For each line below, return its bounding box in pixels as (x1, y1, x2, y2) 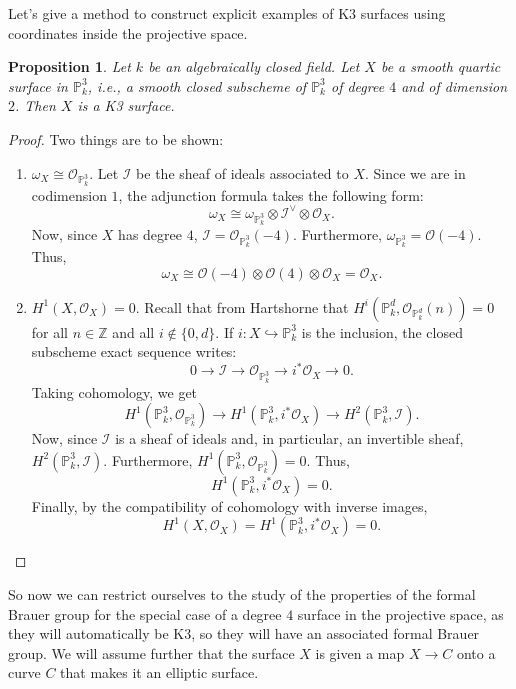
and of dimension (401, 75, 508, 96)
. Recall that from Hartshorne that (135, 296, 349, 317)
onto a (456, 642, 496, 663)
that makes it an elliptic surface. (60, 662, 259, 683)
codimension (31, 184, 107, 205)
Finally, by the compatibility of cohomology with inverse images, (31, 495, 428, 516)
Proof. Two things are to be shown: (8, 128, 224, 149)
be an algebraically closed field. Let (148, 56, 360, 77)
